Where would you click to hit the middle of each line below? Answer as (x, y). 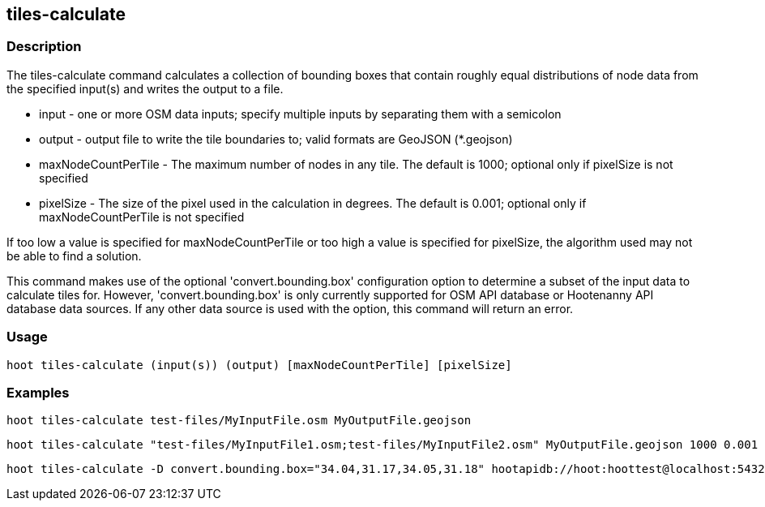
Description (44, 47)
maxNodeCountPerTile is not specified (142, 217)
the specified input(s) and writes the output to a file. (145, 88)
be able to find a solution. (74, 256)
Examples (38, 392)
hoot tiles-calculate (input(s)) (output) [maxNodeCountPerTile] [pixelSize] (259, 365)
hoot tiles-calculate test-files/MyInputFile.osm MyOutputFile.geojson (239, 421)
